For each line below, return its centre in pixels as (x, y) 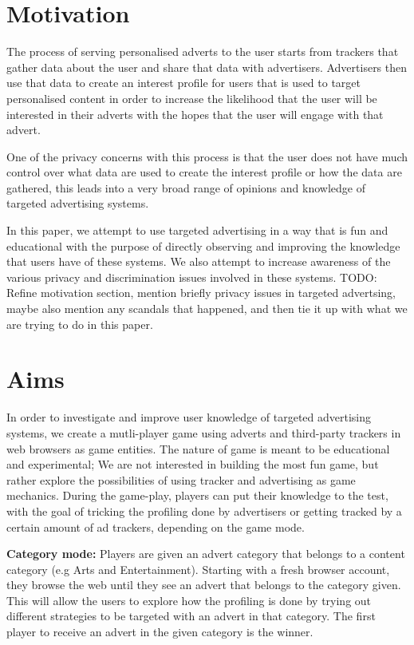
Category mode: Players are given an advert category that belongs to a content (206, 554)
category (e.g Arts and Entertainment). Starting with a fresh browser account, (198, 569)
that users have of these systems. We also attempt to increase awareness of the (199, 261)
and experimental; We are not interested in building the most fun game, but (193, 464)
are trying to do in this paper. (80, 324)
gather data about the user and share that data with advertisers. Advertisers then (207, 67)
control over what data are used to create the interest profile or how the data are (204, 172)
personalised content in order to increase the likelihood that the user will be (192, 98)
